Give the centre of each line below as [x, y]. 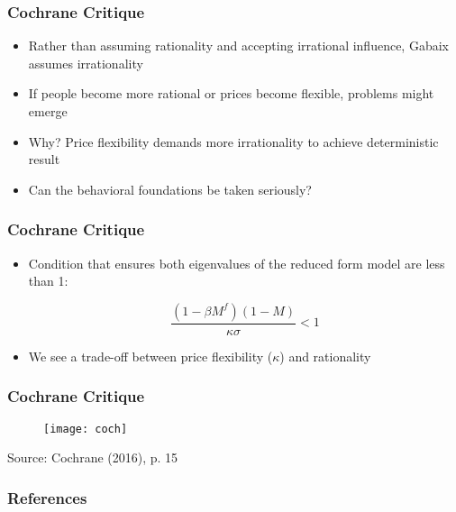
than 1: [48, 281]
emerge [48, 111]
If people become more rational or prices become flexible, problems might [231, 93]
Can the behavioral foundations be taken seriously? [170, 189]
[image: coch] [86, 429]
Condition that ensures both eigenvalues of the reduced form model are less [237, 263]
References [47, 497]
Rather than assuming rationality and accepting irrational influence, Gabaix [238, 46]
